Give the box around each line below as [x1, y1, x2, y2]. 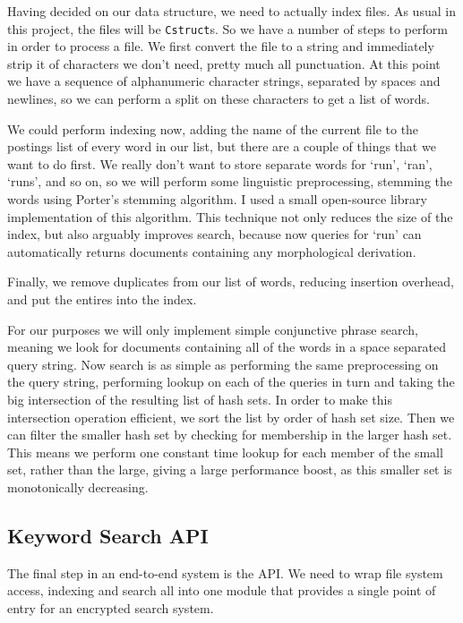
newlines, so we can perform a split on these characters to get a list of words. [7, 90, 430, 108]
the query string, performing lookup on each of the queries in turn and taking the [7, 372, 455, 391]
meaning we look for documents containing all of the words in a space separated [7, 337, 447, 356]
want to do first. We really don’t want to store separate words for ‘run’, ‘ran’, [7, 154, 433, 173]
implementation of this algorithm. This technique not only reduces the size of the [7, 207, 453, 226]
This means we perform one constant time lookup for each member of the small [7, 442, 443, 461]
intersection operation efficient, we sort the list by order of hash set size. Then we [7, 407, 455, 426]
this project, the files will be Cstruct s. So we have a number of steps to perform [7, 19, 449, 38]
